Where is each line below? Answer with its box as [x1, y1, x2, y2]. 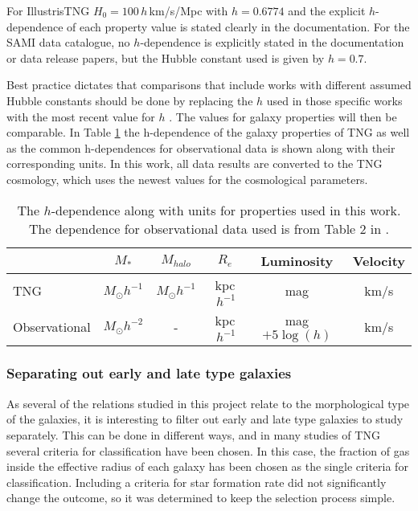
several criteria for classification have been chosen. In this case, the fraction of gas [6, 442, 410, 459]
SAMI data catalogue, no [6, 34, 130, 51]
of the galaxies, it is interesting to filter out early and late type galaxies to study [6, 411, 404, 427]
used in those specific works [266, 92, 403, 108]
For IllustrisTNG [6, 2, 90, 18]
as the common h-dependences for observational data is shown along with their [6, 139, 395, 156]
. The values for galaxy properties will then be [169, 108, 397, 125]
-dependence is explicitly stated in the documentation [140, 34, 404, 51]
